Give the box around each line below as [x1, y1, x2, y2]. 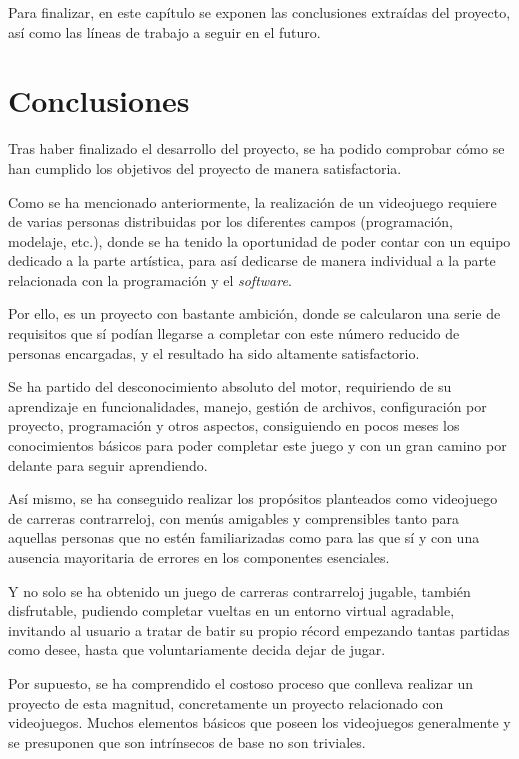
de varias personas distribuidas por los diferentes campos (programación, [8, 211, 454, 232]
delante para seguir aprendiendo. [8, 454, 208, 475]
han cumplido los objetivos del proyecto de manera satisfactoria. [8, 157, 402, 178]
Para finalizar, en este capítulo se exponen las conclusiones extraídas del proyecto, [8, 2, 511, 22]
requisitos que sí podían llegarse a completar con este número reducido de [8, 323, 460, 344]
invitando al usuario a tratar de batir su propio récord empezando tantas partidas [8, 619, 510, 640]
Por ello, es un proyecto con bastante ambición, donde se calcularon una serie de [8, 303, 501, 324]
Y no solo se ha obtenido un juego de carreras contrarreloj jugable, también [8, 580, 471, 601]
